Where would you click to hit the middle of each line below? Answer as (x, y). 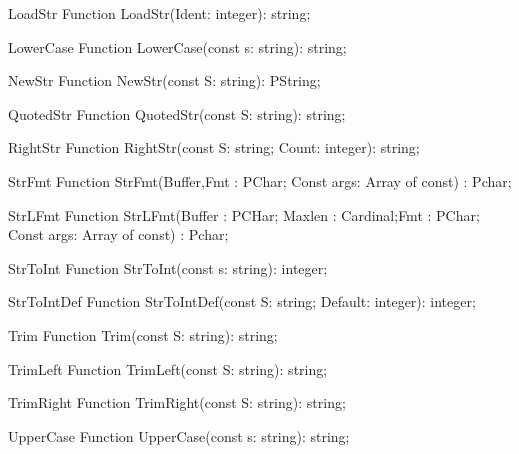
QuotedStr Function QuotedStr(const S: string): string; (177, 113)
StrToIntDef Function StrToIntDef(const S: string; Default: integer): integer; (242, 301)
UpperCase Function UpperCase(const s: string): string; (179, 435)
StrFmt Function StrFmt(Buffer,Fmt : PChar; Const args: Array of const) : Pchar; (260, 180)
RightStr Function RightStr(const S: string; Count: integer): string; (214, 147)
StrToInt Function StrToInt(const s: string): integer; (168, 267)
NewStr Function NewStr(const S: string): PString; (164, 80)
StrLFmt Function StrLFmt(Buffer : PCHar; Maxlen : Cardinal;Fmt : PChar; (244, 214)
